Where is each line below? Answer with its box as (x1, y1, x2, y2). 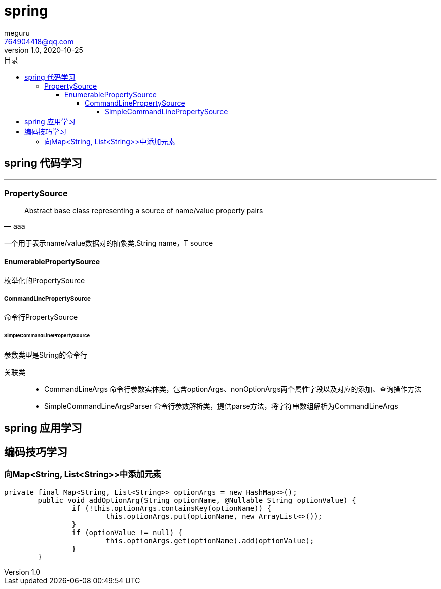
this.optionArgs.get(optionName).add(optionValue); (106, 536, 314, 545)
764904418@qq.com (4, 37, 74, 46)
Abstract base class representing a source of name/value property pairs (24, 206, 263, 215)
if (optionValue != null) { (71, 528, 183, 537)
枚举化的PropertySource (4, 276, 85, 285)
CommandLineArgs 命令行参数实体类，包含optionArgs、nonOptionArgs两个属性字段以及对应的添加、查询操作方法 (44, 385, 422, 394)
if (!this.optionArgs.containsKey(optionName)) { (71, 504, 272, 512)
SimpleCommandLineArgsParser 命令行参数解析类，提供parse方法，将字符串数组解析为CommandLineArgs (44, 402, 398, 411)
